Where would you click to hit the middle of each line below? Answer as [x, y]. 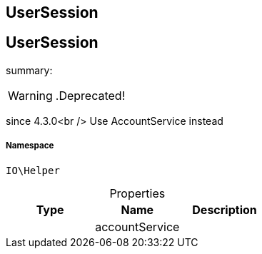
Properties [137, 193]
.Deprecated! [90, 95]
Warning [30, 95]
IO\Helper [33, 170]
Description [225, 209]
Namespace [30, 146]
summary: [29, 70]
